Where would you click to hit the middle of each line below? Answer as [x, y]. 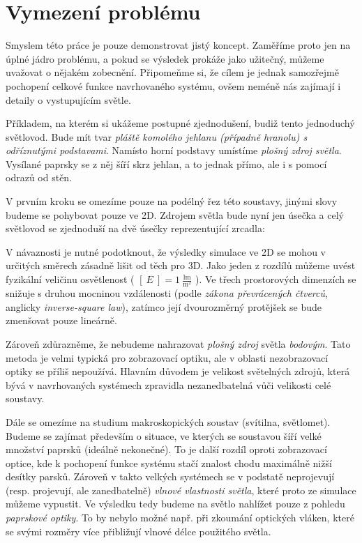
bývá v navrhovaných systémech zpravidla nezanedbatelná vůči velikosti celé [168, 384]
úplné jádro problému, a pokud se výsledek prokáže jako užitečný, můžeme [165, 58]
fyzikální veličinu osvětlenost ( [70, 279]
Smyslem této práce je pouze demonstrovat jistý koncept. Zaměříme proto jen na [178, 45]
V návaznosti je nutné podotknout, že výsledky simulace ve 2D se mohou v [166, 251]
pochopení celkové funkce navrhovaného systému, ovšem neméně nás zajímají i [173, 85]
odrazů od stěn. [39, 177]
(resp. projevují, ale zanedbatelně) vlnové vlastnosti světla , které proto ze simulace [181, 490]
